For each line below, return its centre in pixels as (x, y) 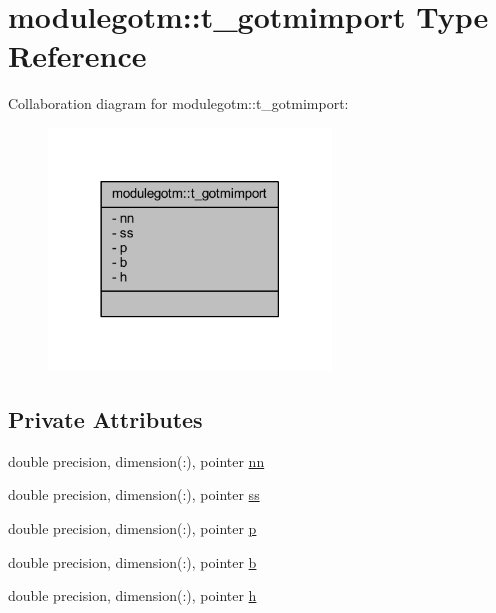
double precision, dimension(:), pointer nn (136, 460)
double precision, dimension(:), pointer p (132, 527)
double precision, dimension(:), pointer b (132, 561)
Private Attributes (105, 418)
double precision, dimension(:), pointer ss (134, 494)
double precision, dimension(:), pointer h (132, 595)
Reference (77, 55)
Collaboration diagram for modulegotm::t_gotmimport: (178, 103)
